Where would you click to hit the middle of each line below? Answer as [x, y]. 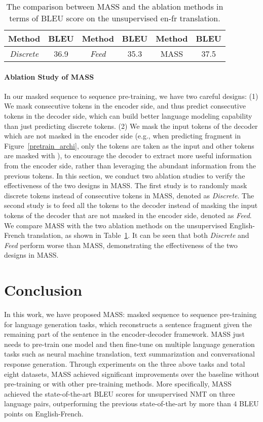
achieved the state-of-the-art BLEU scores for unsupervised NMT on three [120, 393]
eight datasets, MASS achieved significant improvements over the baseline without [132, 374]
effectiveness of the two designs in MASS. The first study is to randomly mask [126, 185]
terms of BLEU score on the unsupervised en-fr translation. [115, 18]
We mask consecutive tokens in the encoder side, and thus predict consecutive [125, 106]
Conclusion [43, 290]
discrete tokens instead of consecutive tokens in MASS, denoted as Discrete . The [129, 195]
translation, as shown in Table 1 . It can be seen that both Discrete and [138, 235]
